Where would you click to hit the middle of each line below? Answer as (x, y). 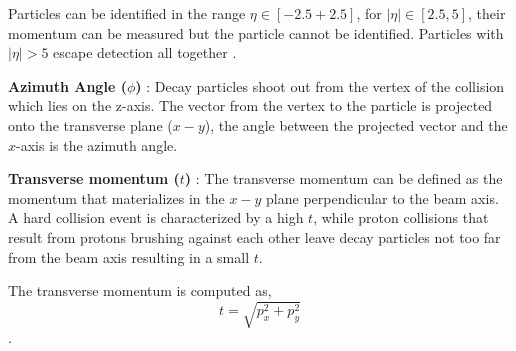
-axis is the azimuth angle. (97, 144)
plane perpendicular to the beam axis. (382, 197)
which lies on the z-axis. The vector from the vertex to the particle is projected (250, 105)
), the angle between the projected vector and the (356, 124)
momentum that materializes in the (116, 197)
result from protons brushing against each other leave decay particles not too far (254, 236)
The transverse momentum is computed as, (140, 290)
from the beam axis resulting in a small (129, 256)
